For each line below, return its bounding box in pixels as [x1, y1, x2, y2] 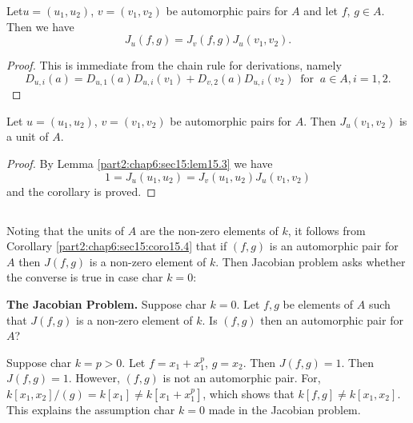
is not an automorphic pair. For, [162, 369, 321, 386]
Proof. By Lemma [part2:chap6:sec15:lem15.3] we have [6, 155, 273, 172]
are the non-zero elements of [139, 221, 279, 238]
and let [303, 2, 339, 18]
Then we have [6, 18, 74, 34]
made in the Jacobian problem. [208, 401, 361, 417]
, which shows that [202, 385, 295, 401]
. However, [68, 369, 120, 386]
